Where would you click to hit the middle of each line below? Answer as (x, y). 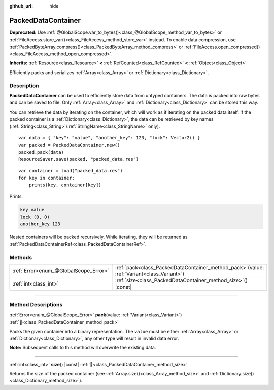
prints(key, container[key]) (65, 185)
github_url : (21, 6)
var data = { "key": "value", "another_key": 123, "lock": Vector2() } (109, 138)
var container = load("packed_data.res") (71, 171)
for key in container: (47, 178)
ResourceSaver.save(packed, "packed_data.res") (79, 159)
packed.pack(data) (41, 152)
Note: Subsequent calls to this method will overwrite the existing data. (83, 348)
